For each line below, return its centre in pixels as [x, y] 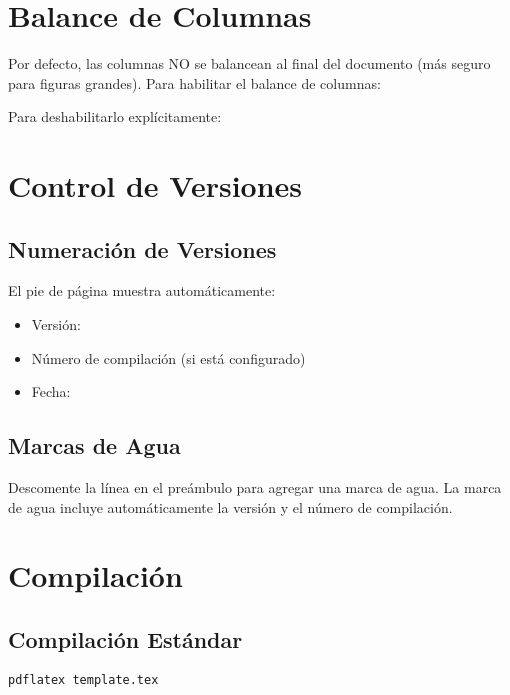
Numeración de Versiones [142, 248]
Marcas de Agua [94, 445]
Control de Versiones [155, 185]
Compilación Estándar [125, 639]
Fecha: [51, 391]
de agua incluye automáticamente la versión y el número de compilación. [230, 506]
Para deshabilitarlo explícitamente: [115, 116]
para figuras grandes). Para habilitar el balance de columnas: [194, 82]
